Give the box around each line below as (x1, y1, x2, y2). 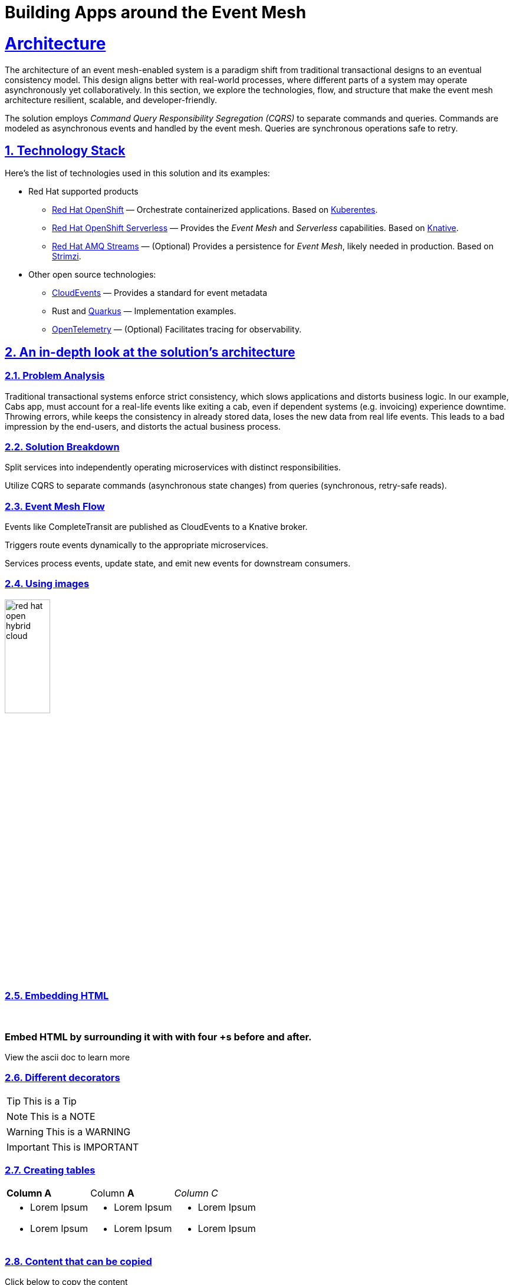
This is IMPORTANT (51, 1141, 139, 1153)
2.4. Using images (5, 578, 90, 590)
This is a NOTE (30, 1110, 96, 1122)
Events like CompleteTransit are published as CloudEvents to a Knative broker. (5, 522, 308, 532)
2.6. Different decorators (5, 1072, 120, 1084)
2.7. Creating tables (5, 1164, 96, 1177)
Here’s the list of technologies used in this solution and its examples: (5, 168, 270, 179)
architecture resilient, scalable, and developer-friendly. (5, 94, 217, 105)
